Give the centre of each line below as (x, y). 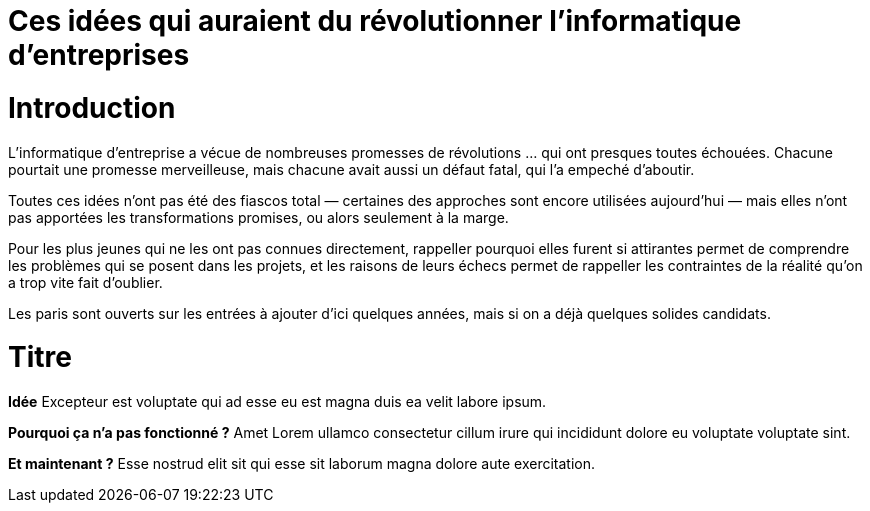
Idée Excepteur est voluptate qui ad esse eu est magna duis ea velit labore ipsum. (277, 401)
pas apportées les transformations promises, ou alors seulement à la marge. (258, 217)
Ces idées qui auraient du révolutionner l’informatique (375, 21)
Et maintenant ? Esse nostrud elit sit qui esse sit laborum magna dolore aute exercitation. (301, 463)
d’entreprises (99, 55)
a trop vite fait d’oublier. (85, 282)
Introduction (92, 107)
